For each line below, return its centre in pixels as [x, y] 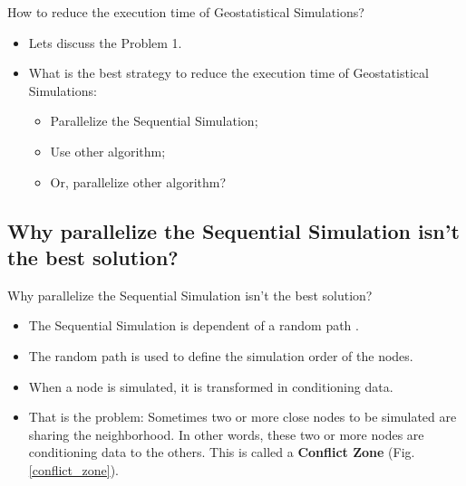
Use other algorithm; [108, 151]
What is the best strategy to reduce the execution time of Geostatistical [228, 73]
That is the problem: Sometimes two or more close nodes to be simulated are [243, 417]
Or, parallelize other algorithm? [138, 181]
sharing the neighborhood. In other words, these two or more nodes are [226, 434]
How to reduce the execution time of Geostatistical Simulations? [186, 12]
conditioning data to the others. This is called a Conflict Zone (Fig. [222, 452]
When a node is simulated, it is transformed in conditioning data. [211, 386]
